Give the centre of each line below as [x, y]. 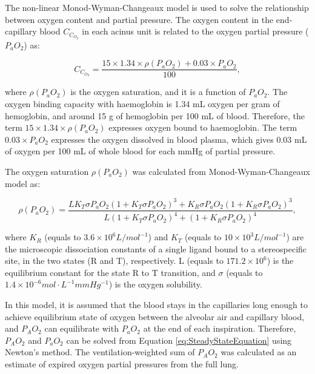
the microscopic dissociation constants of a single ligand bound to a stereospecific [156, 248]
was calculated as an [259, 352]
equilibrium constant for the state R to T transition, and [110, 272]
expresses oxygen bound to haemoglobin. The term [203, 127]
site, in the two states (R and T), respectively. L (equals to [114, 261]
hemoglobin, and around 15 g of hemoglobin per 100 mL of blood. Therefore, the [155, 115]
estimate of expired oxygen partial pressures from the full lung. [122, 364]
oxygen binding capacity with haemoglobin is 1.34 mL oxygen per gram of [142, 104]
